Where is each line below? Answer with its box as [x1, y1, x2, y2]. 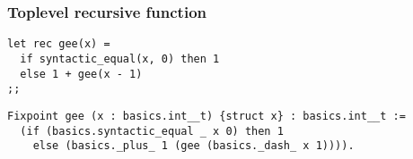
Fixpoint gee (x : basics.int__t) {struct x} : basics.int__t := [7, 109, 406, 122]
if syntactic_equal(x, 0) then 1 [20, 52, 220, 65]
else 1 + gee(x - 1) [20, 67, 143, 80]
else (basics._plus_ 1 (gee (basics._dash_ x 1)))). [32, 139, 355, 153]
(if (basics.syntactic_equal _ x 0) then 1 [20, 124, 284, 138]
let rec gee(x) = [7, 38, 110, 51]
